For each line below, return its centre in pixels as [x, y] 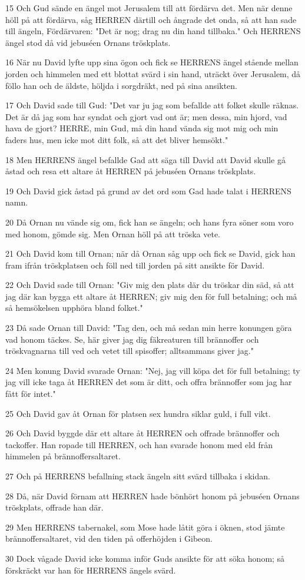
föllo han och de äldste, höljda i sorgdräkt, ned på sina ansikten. [121, 85]
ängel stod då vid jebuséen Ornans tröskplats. [88, 42]
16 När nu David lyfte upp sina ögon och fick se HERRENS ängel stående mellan [152, 62]
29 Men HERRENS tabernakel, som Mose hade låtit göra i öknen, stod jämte [145, 527]
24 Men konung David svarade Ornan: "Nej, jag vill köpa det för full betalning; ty [153, 370]
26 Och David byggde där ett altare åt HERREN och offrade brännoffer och [142, 433]
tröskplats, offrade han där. [54, 507]
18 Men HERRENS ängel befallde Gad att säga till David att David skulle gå [145, 159]
